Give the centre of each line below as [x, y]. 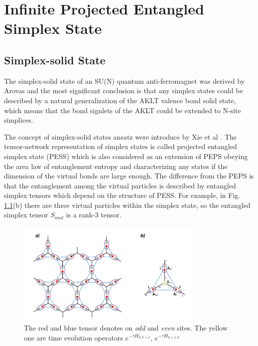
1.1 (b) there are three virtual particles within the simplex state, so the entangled [127, 205]
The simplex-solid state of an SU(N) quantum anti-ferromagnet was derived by [125, 81]
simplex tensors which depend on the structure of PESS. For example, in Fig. [122, 195]
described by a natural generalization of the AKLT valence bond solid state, [120, 100]
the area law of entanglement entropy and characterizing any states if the [116, 166]
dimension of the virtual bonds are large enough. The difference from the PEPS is [129, 176]
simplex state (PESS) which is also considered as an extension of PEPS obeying [126, 156]
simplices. [19, 120]
